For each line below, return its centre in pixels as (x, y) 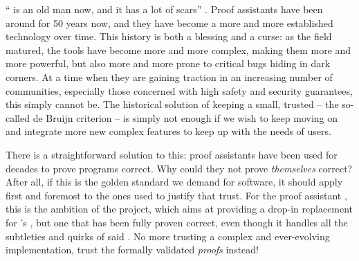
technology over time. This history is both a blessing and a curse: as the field (169, 36)
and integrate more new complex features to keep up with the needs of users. (168, 131)
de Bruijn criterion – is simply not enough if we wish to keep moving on (185, 117)
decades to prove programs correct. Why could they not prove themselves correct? (179, 168)
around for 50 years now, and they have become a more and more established (169, 22)
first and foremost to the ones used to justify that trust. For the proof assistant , (176, 195)
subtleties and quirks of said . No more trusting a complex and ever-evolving (168, 236)
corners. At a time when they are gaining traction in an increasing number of (169, 76)
